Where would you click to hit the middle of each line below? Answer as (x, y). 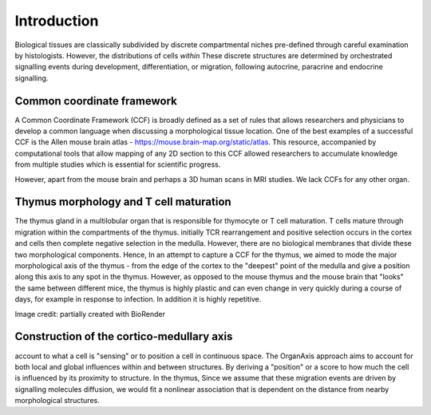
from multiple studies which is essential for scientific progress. (118, 164)
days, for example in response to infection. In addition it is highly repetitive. (138, 299)
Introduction (57, 21)
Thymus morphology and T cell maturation (123, 202)
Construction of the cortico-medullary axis (124, 336)
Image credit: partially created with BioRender (90, 314)
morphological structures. (57, 401)
